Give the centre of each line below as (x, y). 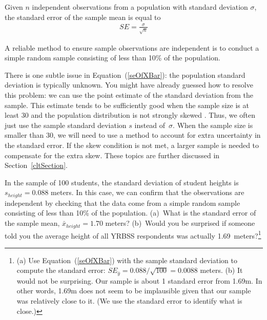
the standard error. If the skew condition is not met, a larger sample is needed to (132, 145)
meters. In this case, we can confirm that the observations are (148, 192)
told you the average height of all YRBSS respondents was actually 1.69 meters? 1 (133, 234)
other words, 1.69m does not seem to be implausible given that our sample (134, 291)
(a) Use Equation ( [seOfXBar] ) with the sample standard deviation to (127, 260)
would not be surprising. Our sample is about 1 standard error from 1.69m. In (139, 280)
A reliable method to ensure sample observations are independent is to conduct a (132, 47)
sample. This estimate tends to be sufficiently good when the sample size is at (127, 105)
